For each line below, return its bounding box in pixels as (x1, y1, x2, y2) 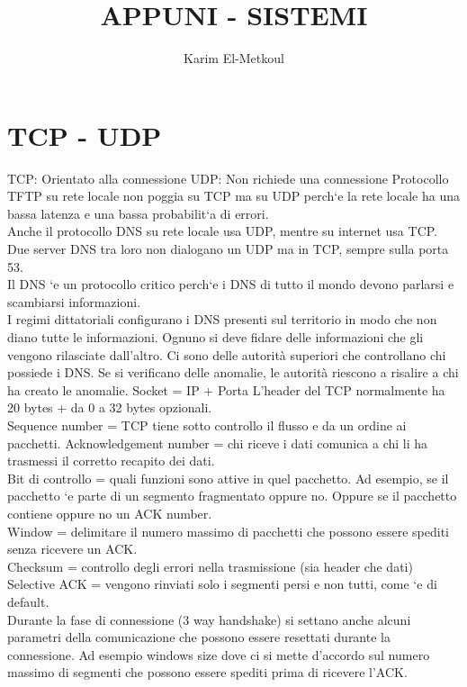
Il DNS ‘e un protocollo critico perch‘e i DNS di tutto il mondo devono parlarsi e (7, 275, 454, 294)
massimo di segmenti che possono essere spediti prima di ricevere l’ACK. (7, 663, 408, 682)
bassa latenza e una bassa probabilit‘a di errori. (7, 203, 269, 222)
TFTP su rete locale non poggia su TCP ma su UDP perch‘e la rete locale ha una (7, 186, 460, 205)
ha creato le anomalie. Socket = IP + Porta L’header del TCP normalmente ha (7, 380, 445, 399)
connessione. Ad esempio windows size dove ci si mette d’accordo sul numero (7, 645, 430, 664)
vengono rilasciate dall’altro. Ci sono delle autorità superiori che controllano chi (7, 345, 446, 364)
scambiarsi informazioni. (7, 292, 141, 311)
